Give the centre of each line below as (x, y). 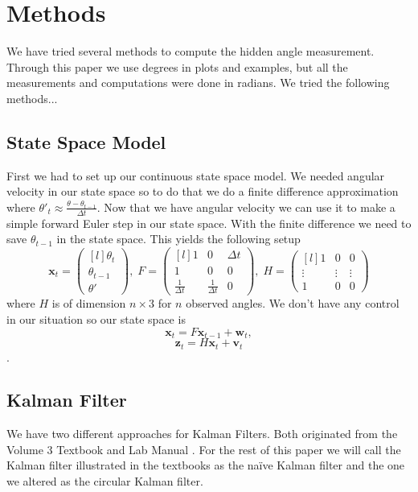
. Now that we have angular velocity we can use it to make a (246, 207)
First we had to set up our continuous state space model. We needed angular (196, 175)
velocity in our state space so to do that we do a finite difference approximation (203, 191)
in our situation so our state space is (96, 319)
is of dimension (89, 303)
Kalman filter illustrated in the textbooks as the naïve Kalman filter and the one (206, 465)
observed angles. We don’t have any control (293, 303)
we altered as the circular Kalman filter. (105, 481)
